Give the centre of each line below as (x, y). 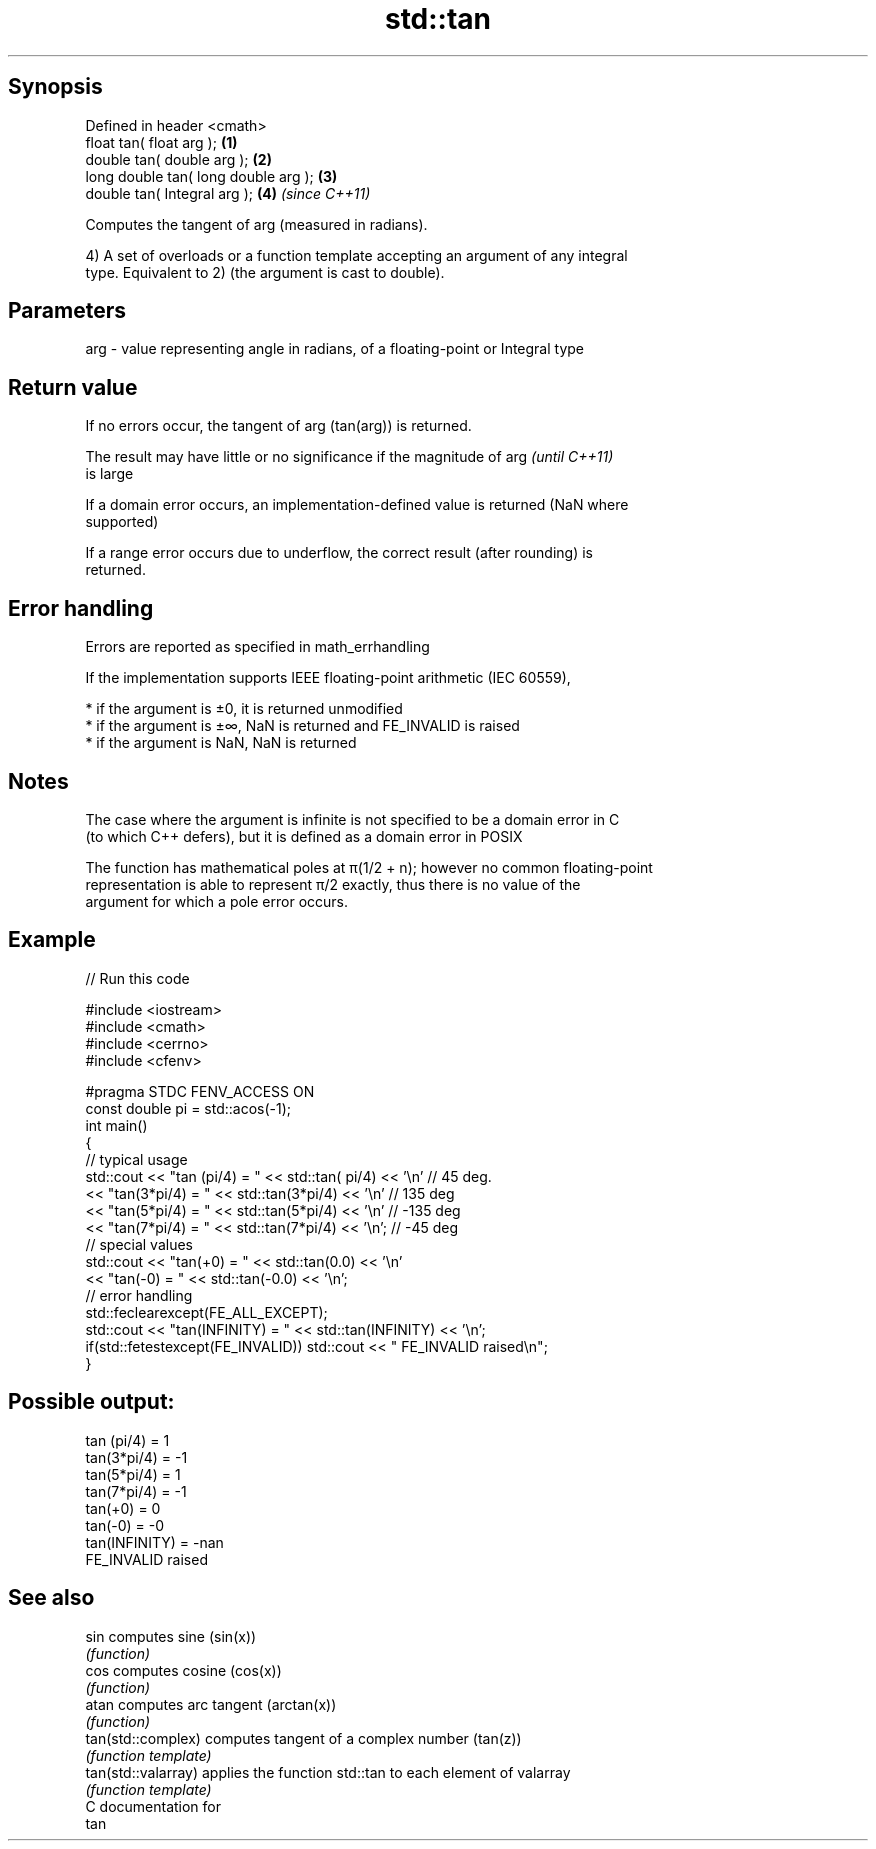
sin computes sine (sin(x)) (171, 1636)
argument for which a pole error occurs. (216, 901)
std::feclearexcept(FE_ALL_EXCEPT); (206, 1312)
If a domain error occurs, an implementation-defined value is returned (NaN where (357, 505)
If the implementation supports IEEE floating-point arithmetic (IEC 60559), (328, 678)
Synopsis (55, 87)
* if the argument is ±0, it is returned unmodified (244, 709)
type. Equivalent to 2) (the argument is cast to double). (265, 272)
